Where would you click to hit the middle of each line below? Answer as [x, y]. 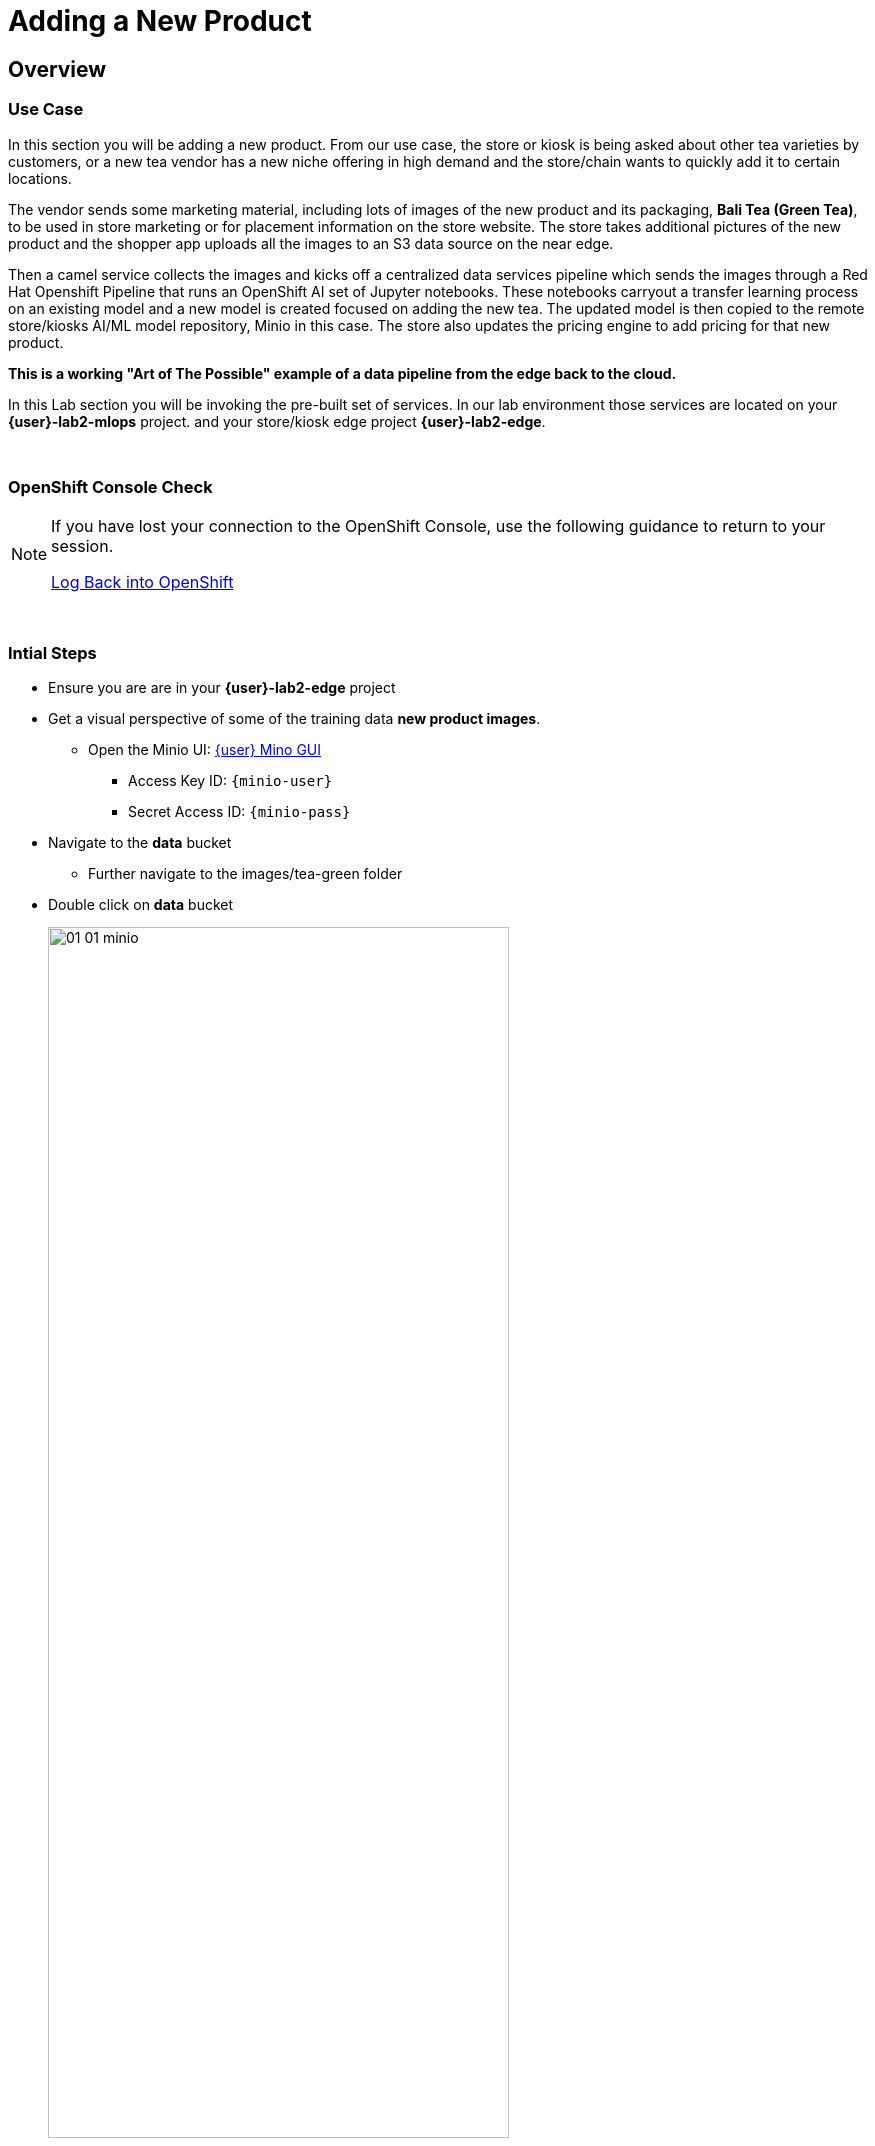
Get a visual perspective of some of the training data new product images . [294, 719]
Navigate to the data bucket [140, 843]
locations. [40, 178]
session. [82, 546]
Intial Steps [52, 652]
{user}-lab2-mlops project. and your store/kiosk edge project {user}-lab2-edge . [277, 421]
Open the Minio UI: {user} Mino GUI [205, 750]
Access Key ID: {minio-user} [230, 781]
